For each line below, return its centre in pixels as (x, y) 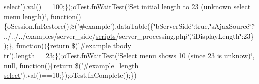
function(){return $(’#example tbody (74, 46)
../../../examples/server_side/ (50, 36)
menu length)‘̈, (26, 16)
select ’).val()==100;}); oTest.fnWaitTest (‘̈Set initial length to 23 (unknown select (127, 6)
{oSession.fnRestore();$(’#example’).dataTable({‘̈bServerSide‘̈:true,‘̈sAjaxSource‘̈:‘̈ (130, 26)
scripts (106, 36)
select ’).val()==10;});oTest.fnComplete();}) (70, 75)
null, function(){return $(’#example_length (71, 65)
